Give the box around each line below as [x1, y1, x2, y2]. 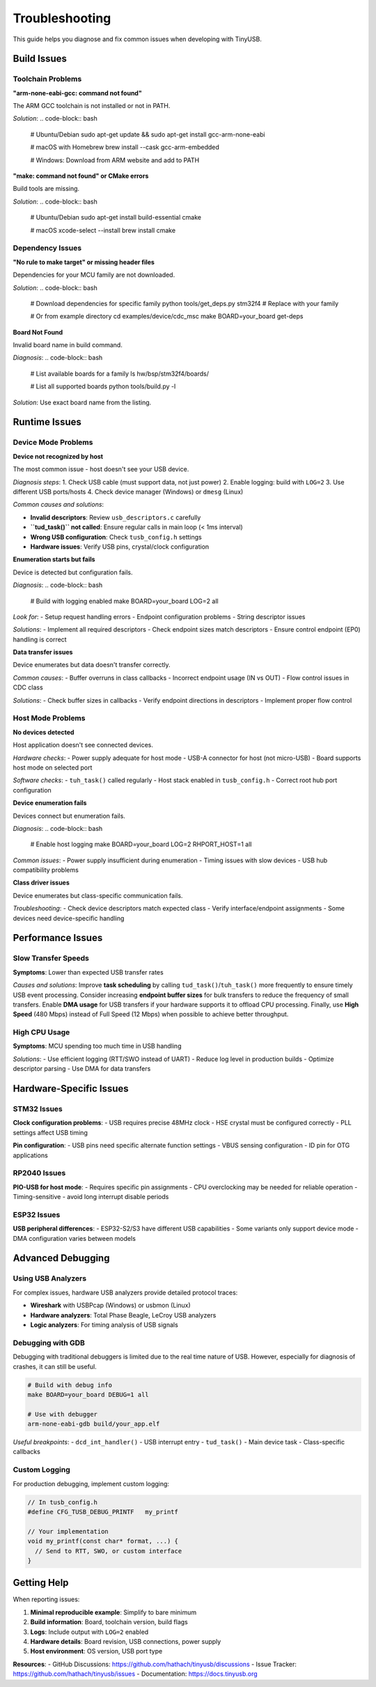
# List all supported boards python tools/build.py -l [30, 382, 176, 390]
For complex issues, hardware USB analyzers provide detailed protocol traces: [13, 1288, 238, 1297]
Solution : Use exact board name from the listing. [13, 398, 152, 406]
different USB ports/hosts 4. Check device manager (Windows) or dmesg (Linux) [13, 487, 244, 496]
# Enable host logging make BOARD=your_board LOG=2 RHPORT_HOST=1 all [30, 840, 252, 848]
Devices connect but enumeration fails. [13, 811, 125, 820]
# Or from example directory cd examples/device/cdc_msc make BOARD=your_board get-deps [30, 312, 304, 321]
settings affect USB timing [13, 1128, 88, 1136]
